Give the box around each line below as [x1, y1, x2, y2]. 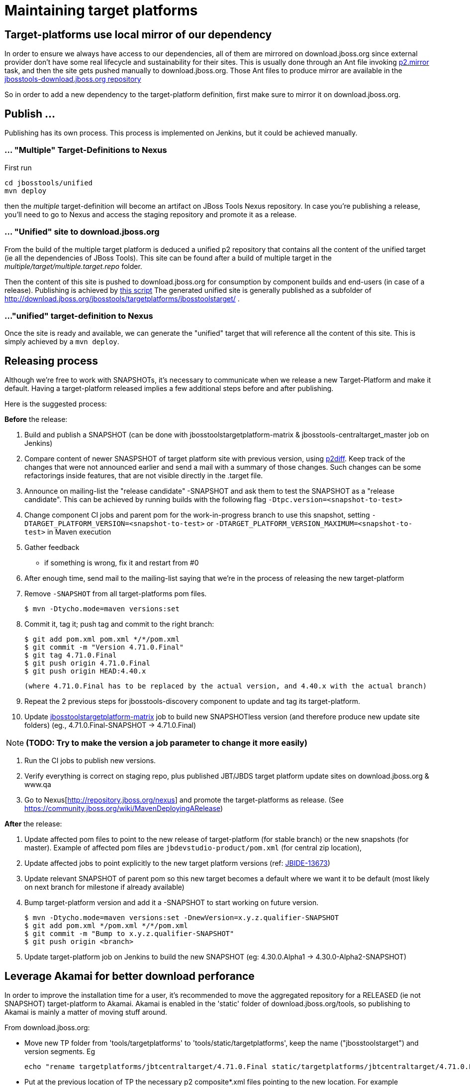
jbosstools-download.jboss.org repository [4, 75, 141, 84]
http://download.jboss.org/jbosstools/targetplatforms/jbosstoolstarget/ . [4, 294, 240, 303]
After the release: [4, 819, 62, 828]
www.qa [24, 780, 51, 789]
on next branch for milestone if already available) [24, 883, 185, 892]
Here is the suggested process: [4, 400, 107, 408]
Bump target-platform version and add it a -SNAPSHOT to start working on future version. [24, 898, 319, 907]
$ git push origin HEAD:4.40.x [24, 667, 146, 676]
